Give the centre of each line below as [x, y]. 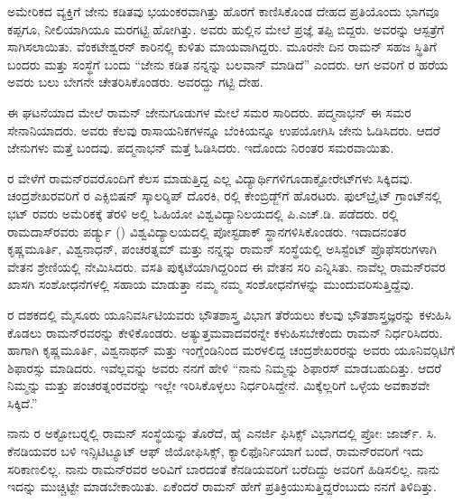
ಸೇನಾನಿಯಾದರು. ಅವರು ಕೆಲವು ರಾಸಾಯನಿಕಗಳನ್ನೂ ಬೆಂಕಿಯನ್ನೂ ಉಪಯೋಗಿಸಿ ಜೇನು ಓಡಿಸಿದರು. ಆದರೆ [224, 130]
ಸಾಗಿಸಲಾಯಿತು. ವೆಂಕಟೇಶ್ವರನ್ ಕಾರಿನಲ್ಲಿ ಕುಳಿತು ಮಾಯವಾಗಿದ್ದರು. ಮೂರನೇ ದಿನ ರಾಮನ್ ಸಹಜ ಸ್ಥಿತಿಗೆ [222, 47]
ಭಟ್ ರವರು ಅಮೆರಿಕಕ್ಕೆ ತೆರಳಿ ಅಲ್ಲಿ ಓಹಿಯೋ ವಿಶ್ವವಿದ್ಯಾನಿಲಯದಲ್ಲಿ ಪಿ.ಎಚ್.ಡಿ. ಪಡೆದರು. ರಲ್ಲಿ [203, 213]
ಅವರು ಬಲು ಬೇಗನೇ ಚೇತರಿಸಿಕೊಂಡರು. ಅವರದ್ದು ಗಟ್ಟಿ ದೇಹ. [135, 82]
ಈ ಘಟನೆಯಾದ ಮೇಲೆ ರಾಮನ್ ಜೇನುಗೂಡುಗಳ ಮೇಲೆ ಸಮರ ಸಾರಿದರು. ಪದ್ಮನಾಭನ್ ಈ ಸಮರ [209, 112]
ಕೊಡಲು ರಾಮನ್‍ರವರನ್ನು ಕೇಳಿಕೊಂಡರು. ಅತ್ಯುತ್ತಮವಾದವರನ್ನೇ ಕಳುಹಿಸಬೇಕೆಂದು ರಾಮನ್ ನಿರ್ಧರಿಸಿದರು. [225, 332]
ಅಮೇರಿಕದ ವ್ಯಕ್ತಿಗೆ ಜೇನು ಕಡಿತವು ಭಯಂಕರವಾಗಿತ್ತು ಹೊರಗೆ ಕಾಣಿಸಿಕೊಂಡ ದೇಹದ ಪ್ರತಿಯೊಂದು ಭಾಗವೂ [223, 11]
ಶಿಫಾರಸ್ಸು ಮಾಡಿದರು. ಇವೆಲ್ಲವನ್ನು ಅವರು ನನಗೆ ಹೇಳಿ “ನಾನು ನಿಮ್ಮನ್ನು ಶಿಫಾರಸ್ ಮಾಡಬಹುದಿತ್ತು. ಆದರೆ [225, 367]
